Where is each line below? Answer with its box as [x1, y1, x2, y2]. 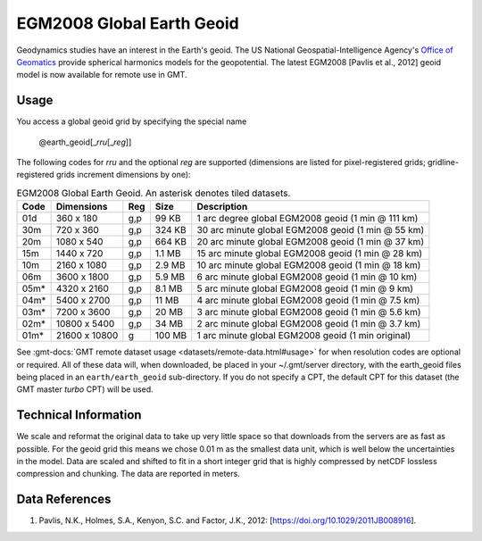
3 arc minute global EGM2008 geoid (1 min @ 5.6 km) [196, 306, 421, 319]
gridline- [427, 157, 460, 168]
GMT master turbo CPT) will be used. [16, 384, 154, 395]
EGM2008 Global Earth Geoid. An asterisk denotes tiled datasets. [16, 187, 291, 199]
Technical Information [16, 407, 142, 423]
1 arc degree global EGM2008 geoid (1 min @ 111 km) [196, 212, 419, 225]
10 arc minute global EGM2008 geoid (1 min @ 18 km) [196, 259, 421, 271]
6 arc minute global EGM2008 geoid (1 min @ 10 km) [196, 270, 418, 283]
